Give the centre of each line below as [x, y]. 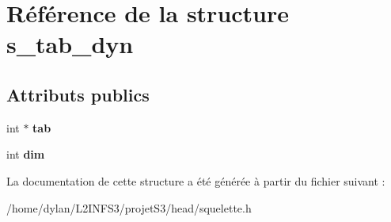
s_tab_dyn [70, 44]
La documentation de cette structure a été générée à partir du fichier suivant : [196, 180]
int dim [26, 154]
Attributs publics [78, 94]
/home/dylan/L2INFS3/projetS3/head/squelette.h [129, 207]
